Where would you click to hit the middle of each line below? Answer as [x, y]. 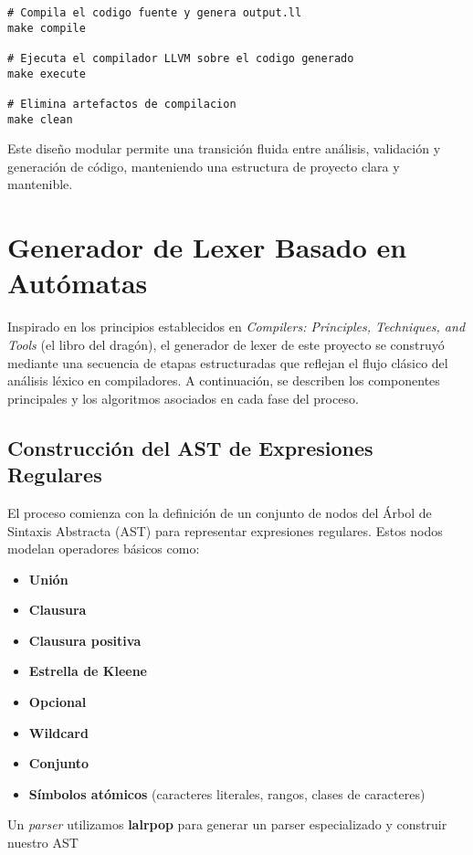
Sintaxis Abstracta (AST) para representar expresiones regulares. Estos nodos [225, 530]
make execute [47, 74]
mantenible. [40, 184]
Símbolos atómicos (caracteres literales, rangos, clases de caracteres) [227, 793]
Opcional [58, 702]
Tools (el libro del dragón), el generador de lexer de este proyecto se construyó [226, 344]
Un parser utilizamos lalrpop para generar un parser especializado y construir [227, 824]
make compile [47, 28]
